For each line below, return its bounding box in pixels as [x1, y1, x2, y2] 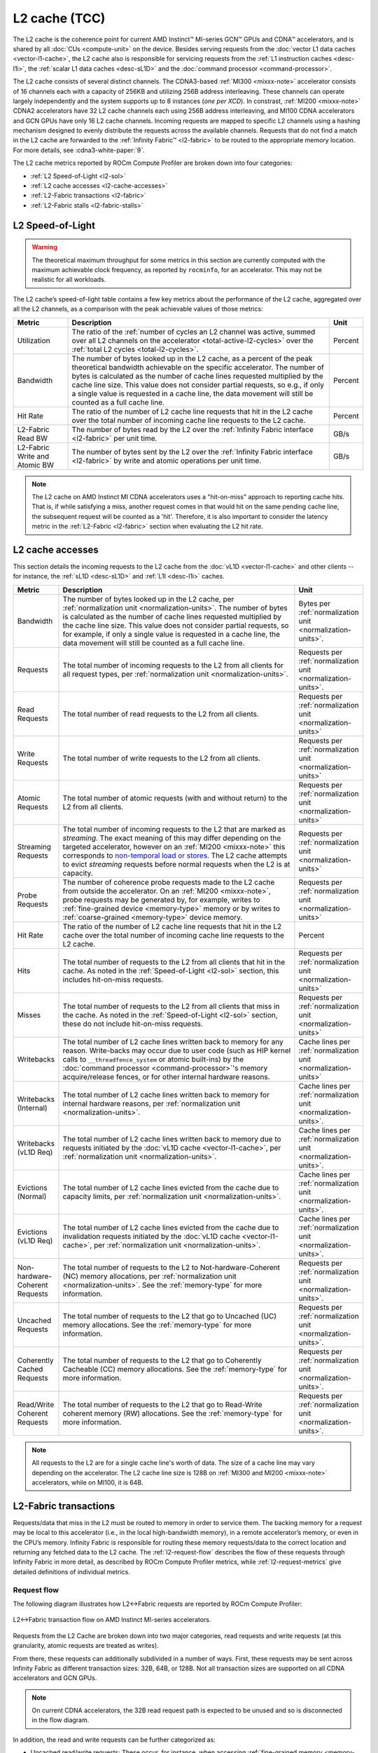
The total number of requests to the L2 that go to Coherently [62, 1355, 262, 1365]
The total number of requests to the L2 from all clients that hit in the [62, 957, 286, 967]
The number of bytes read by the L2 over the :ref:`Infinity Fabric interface [71, 424, 314, 434]
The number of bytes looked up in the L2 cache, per [62, 594, 234, 604]
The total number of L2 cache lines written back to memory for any [62, 1036, 283, 1046]
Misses [17, 1010, 41, 1020]
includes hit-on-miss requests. [62, 975, 164, 984]
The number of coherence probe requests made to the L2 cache [62, 877, 275, 887]
